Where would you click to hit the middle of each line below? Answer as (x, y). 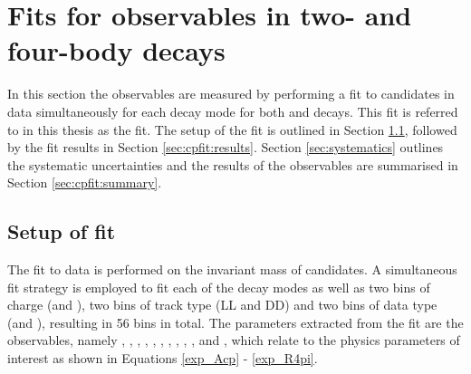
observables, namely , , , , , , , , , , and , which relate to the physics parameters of (234, 340)
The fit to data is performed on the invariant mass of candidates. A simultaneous (232, 269)
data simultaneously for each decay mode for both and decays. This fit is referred (233, 111)
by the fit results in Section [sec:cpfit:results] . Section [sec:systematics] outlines (226, 147)
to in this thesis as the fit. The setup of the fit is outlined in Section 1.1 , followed (232, 129)
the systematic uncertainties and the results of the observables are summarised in (233, 164)
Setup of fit (62, 231)
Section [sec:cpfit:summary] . (85, 182)
